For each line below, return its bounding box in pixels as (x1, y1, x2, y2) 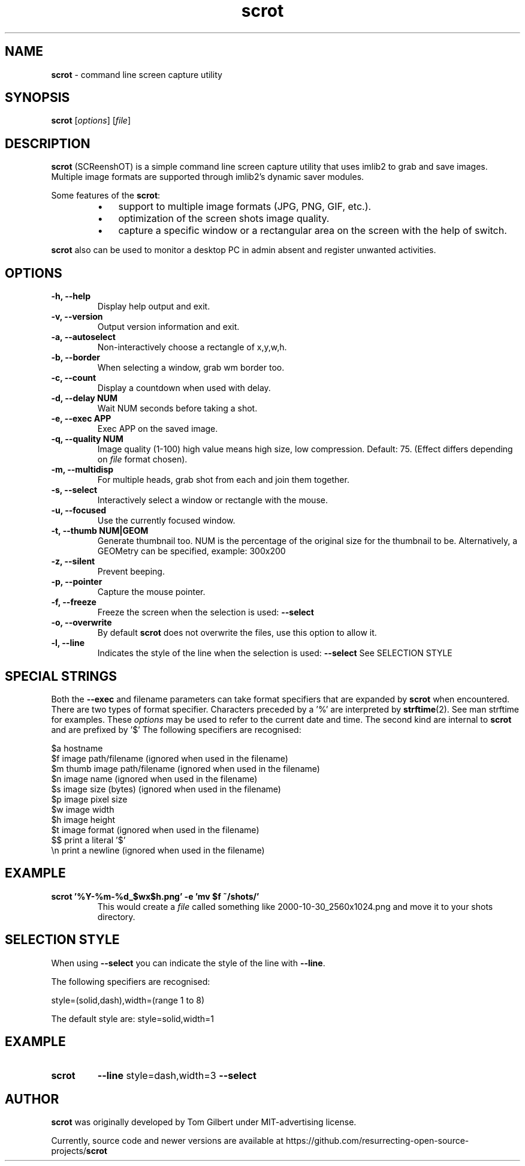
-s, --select (51, 485, 98, 495)
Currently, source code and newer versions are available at (51, 1135, 284, 1146)
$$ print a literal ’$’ (51, 834, 126, 845)
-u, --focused (51, 505, 107, 516)
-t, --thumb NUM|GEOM (51, 525, 149, 536)
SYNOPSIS (5, 90, 70, 106)
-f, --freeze (51, 597, 96, 608)
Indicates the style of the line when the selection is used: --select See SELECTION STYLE (97, 648, 452, 659)
